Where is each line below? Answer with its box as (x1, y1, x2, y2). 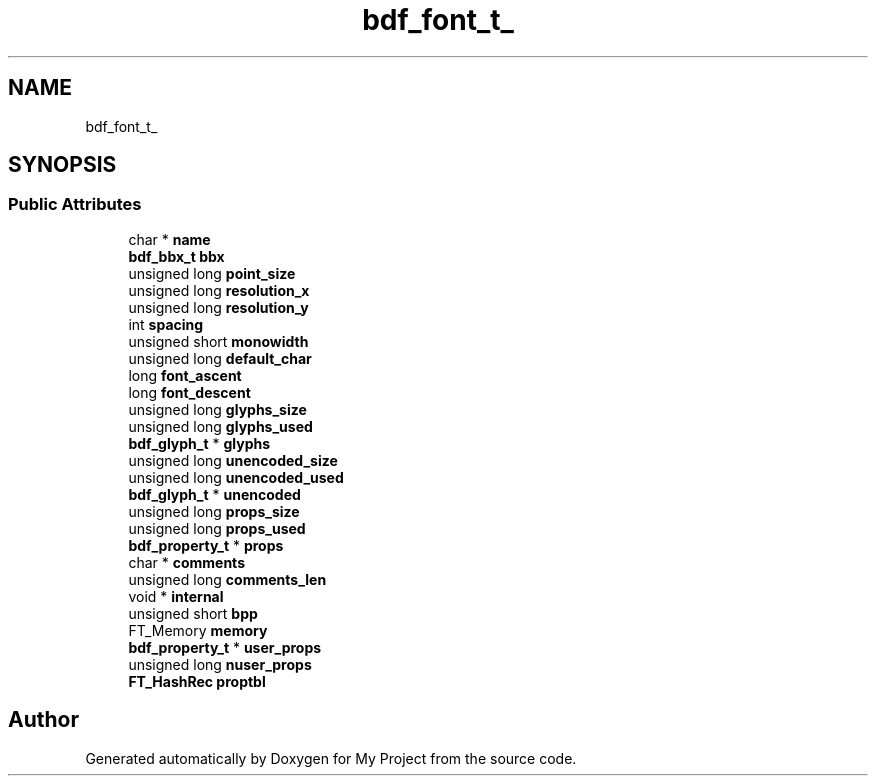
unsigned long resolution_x (128, 281, 310, 299)
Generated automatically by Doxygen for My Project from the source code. (85, 749, 577, 767)
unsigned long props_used (128, 519, 306, 537)
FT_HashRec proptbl (128, 672, 266, 690)
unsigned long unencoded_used (128, 468, 344, 486)
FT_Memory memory (128, 621, 268, 639)
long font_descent (128, 383, 251, 401)
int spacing (128, 315, 204, 333)
